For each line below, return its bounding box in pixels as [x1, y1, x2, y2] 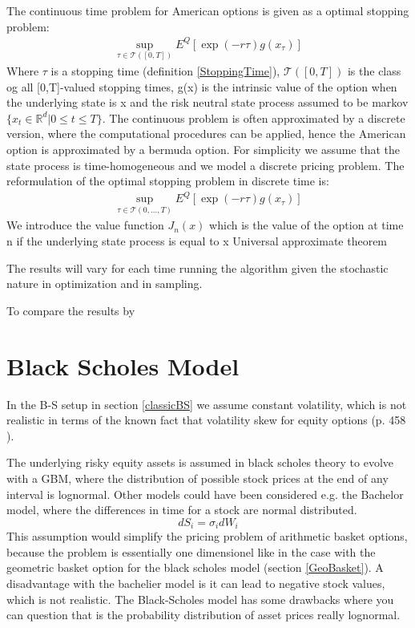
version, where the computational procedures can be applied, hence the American [6, 125, 406, 142]
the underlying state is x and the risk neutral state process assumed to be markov [6, 94, 409, 111]
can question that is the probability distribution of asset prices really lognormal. [6, 606, 401, 623]
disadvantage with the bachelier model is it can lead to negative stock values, [6, 574, 385, 591]
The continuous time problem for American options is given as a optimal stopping [6, 2, 409, 18]
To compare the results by [6, 302, 135, 318]
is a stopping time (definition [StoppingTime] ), [50, 62, 280, 79]
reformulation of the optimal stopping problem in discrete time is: [6, 172, 329, 189]
